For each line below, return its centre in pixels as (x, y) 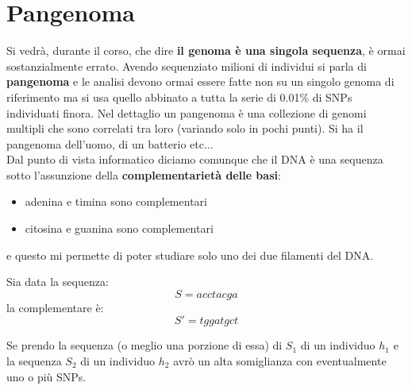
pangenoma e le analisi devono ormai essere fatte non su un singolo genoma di (200, 81)
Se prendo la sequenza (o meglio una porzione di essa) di (144, 345)
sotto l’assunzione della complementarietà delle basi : (144, 174)
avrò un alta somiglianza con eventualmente (280, 361)
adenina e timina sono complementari (116, 201)
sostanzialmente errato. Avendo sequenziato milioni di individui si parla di (187, 66)
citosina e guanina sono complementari (119, 228)
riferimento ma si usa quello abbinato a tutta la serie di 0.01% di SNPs (179, 97)
